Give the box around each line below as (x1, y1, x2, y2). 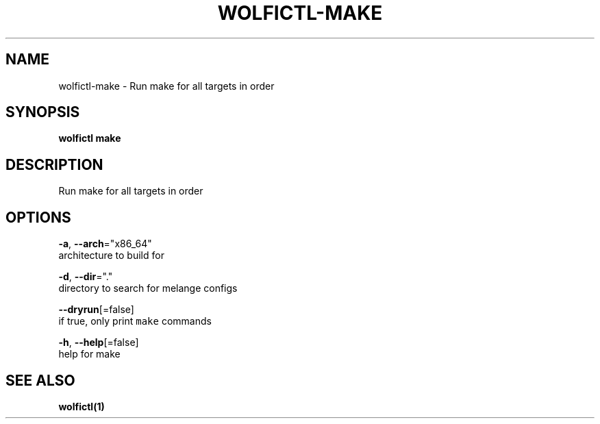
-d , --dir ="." (58, 271, 113, 283)
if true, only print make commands (58, 315, 212, 327)
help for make (58, 348, 121, 360)
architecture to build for (58, 249, 164, 262)
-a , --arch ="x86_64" (58, 238, 152, 250)
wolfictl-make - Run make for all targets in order (58, 79, 275, 92)
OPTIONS (5, 208, 71, 226)
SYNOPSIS (5, 103, 80, 121)
